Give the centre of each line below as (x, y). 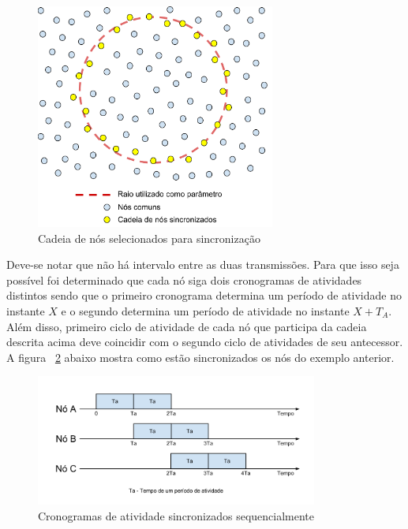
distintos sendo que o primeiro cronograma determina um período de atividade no (204, 295)
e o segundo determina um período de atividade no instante (205, 310)
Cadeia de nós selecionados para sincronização (149, 238)
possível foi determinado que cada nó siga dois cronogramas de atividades (184, 279)
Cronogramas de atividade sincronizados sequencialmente (176, 515)
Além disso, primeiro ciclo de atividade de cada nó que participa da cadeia (187, 326)
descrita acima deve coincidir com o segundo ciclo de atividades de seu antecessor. (205, 342)
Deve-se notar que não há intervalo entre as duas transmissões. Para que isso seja (203, 264)
